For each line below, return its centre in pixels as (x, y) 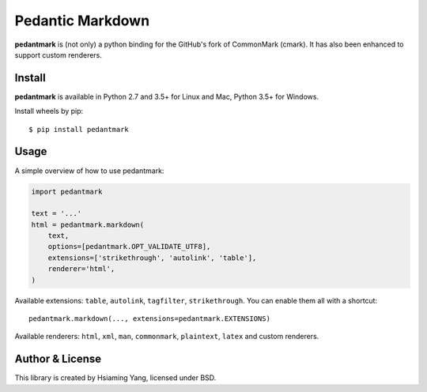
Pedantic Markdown (82, 21)
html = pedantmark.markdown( (88, 224)
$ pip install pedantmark (79, 129)
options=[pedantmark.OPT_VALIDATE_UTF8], (129, 247)
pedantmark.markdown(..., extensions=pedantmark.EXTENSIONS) (149, 319)
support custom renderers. (59, 55)
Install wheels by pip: (49, 111)
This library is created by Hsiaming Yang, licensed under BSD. (115, 378)
